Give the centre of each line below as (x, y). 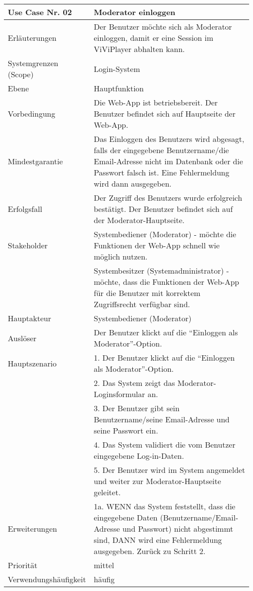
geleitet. (107, 492)
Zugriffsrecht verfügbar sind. (142, 304)
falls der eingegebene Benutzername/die (161, 150)
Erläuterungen (32, 38)
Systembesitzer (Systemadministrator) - (161, 270)
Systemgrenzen (33, 63)
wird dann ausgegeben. (133, 183)
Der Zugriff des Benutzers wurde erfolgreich (168, 198)
